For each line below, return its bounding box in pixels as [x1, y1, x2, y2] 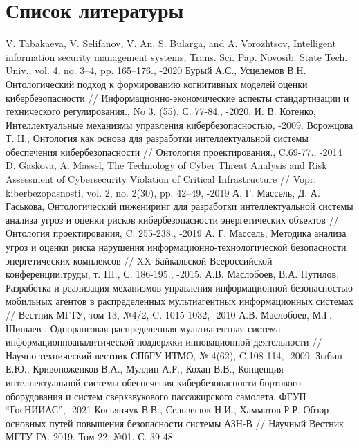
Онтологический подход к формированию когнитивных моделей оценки [6, 76, 308, 91]
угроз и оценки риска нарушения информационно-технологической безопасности [6, 240, 347, 254]
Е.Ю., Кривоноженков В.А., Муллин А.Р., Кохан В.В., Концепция [6, 361, 284, 376]
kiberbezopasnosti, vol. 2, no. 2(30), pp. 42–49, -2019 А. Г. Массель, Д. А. [6, 185, 320, 199]
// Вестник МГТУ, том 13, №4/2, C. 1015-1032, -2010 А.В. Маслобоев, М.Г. [6, 307, 332, 321]
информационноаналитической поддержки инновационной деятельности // [6, 334, 322, 349]
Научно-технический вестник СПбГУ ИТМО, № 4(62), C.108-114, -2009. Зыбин [6, 348, 342, 362]
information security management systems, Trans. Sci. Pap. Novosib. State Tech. [6, 49, 348, 64]
